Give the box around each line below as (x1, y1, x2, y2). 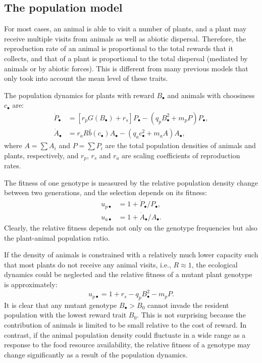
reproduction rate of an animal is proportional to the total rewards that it (4, 43, 233, 54)
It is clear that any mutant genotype (4, 299, 117, 310)
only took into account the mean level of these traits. (4, 73, 168, 83)
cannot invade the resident (147, 299, 229, 310)
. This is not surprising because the (137, 309, 246, 320)
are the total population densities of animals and (105, 140, 256, 151)
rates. (4, 160, 21, 171)
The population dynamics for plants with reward (4, 89, 154, 100)
